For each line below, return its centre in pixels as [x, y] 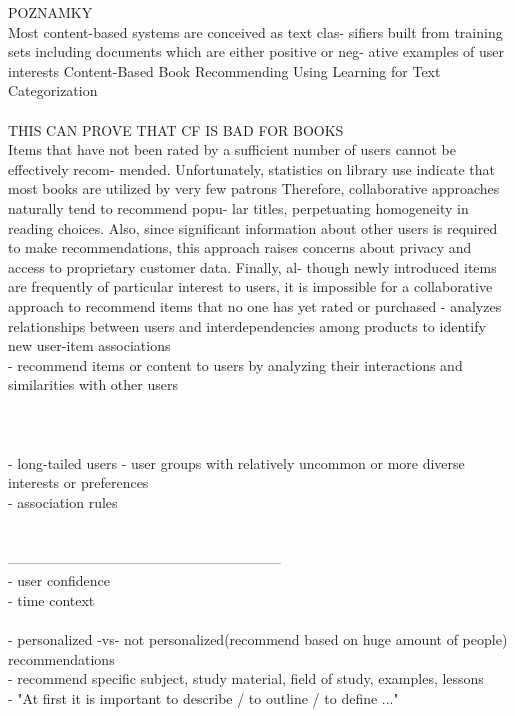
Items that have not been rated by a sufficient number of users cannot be [232, 149]
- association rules [63, 501]
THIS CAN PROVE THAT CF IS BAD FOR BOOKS [176, 129]
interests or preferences [78, 482]
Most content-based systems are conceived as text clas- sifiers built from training [255, 31]
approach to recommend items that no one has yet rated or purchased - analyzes [255, 305]
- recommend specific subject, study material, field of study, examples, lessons [246, 678]
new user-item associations [89, 345]
